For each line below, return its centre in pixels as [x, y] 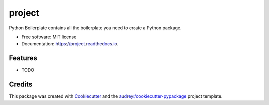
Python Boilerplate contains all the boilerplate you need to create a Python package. [95, 28]
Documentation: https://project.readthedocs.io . [70, 44]
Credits [21, 84]
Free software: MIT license [49, 37]
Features [23, 58]
